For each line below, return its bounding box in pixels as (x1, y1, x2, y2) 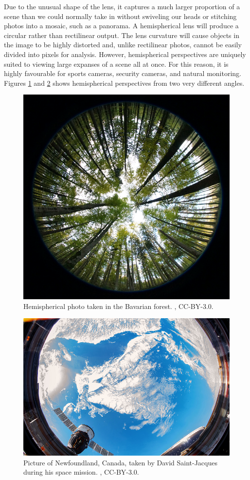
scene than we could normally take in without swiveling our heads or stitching (4, 11, 237, 21)
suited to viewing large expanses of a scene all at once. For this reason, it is (4, 58, 229, 69)
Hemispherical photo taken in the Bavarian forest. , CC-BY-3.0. (23, 301, 214, 311)
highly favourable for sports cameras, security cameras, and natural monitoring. (4, 68, 242, 78)
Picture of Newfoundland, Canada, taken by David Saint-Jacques (23, 457, 217, 467)
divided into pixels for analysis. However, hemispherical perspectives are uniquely (4, 49, 246, 59)
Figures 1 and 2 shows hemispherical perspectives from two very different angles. (4, 77, 245, 88)
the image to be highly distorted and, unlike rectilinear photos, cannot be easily (4, 39, 242, 50)
